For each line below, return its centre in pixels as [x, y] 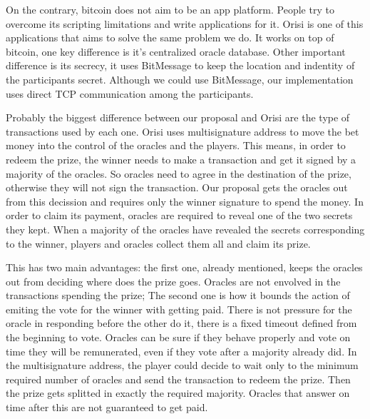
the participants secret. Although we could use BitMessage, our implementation [180, 79]
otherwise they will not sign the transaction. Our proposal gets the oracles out [177, 187]
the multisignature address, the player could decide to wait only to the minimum [182, 365]
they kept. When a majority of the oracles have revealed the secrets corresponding [185, 229]
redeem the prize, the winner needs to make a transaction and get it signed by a [181, 159]
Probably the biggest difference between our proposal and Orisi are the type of [178, 117]
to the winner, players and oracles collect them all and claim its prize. [158, 243]
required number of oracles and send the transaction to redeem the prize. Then [178, 379]
